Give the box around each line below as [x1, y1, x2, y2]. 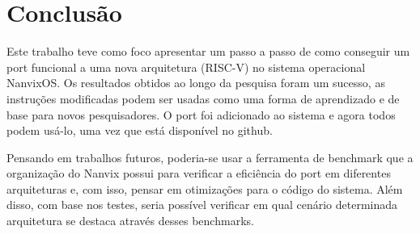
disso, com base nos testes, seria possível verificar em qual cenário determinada [6, 196, 398, 213]
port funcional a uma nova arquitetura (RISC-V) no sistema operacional [6, 58, 366, 75]
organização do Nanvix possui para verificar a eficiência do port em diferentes [6, 165, 391, 182]
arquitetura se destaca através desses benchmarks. [6, 212, 254, 229]
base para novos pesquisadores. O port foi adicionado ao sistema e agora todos [6, 106, 396, 123]
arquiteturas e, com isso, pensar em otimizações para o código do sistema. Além [6, 180, 403, 197]
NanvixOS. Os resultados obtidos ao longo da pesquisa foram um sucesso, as [6, 74, 385, 91]
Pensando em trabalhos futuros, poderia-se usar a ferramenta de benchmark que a [6, 148, 414, 165]
